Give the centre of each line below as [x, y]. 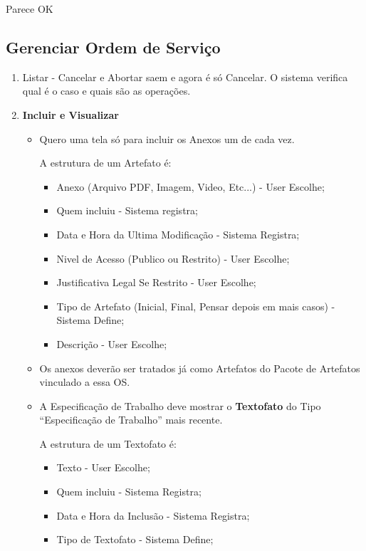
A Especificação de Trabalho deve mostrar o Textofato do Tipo [180, 405]
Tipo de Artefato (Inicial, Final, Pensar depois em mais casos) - [196, 306]
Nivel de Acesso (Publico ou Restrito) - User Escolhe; [173, 258]
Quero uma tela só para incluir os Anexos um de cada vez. [167, 138]
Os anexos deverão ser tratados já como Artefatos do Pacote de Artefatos [200, 368]
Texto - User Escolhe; [103, 467]
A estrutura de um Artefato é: [105, 163]
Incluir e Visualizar [70, 114]
